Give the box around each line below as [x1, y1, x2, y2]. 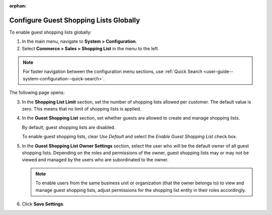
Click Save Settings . [22, 201, 65, 207]
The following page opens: [9, 89, 65, 95]
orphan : [9, 3, 27, 9]
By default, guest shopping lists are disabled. [22, 124, 116, 130]
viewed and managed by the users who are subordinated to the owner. [22, 157, 169, 163]
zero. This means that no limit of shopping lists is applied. [22, 106, 142, 112]
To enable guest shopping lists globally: [9, 29, 92, 35]
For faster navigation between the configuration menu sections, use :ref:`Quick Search [23, 68, 202, 75]
